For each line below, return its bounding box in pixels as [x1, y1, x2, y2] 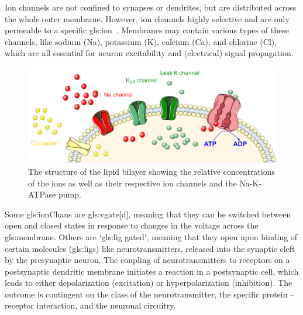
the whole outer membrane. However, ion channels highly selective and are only [5, 12, 290, 25]
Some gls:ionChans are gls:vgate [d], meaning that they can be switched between [5, 207, 291, 220]
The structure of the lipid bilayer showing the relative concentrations [28, 165, 275, 177]
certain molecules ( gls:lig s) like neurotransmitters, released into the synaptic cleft [5, 242, 295, 254]
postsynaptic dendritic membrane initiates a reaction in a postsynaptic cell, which [5, 265, 299, 277]
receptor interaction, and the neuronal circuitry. [5, 299, 176, 311]
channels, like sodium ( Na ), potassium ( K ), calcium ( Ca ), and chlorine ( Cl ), [5, 35, 277, 47]
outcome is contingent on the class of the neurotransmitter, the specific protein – [5, 288, 295, 300]
